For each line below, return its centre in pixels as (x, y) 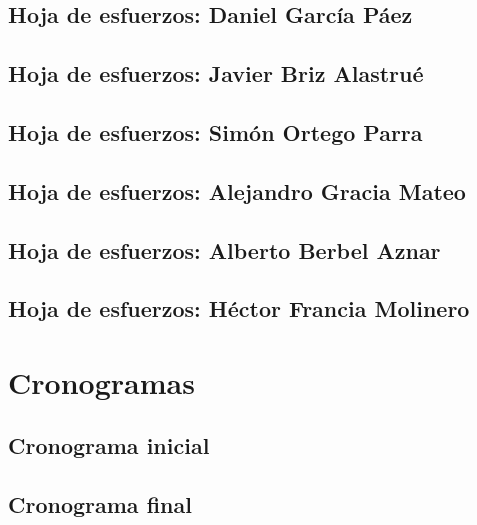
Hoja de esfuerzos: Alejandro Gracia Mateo (237, 190)
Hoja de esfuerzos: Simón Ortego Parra (215, 131)
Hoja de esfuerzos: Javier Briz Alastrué (216, 73)
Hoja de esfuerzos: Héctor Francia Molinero (239, 308)
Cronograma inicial (109, 445)
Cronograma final (100, 504)
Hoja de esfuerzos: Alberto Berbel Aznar (224, 249)
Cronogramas (101, 381)
